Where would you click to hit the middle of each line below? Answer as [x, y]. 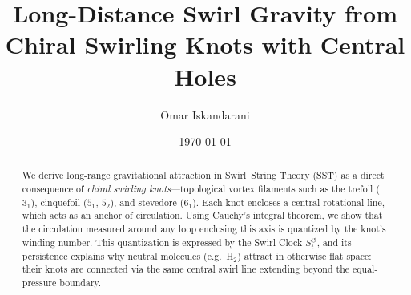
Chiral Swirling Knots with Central [205, 44]
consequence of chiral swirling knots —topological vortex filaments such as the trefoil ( [201, 189]
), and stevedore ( [147, 202]
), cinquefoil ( [59, 202]
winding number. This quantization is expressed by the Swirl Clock [162, 242]
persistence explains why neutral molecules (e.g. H [128, 255]
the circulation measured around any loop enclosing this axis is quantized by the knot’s [204, 229]
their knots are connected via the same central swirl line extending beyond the [186, 269]
